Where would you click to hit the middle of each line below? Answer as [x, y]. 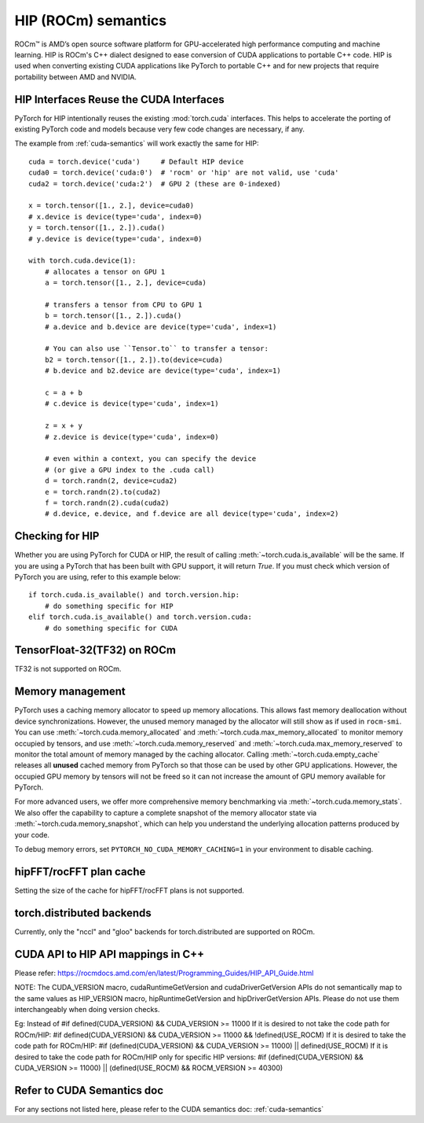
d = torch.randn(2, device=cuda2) [111, 481]
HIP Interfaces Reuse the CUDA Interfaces [120, 99]
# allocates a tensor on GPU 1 [105, 272]
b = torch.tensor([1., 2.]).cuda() [113, 316]
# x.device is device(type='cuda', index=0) [116, 217]
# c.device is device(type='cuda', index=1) [132, 404]
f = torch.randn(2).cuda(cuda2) [107, 503]
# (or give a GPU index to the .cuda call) [130, 469]
